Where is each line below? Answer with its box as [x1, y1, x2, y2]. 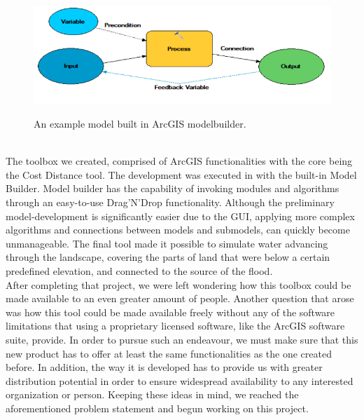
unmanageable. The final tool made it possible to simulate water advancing [6, 236, 328, 250]
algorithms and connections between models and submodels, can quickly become [6, 222, 350, 237]
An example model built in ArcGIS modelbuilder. [34, 116, 246, 131]
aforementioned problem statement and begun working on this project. [6, 400, 309, 415]
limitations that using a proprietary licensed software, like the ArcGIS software [6, 318, 345, 333]
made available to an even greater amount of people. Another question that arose [6, 291, 354, 306]
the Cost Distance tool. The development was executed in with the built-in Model [6, 167, 357, 182]
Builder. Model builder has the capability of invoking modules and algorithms [6, 181, 339, 196]
